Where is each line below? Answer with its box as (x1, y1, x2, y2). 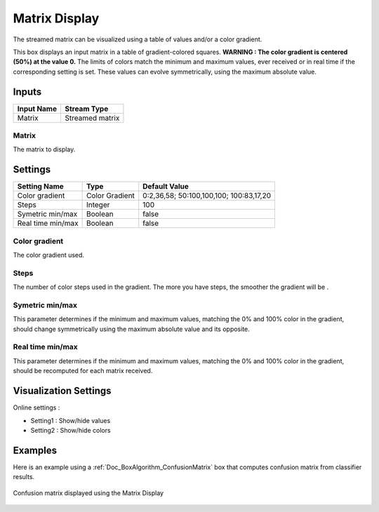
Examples (13, 444, 58, 456)
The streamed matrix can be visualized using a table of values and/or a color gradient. (13, 35, 262, 43)
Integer (86, 200, 110, 210)
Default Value (142, 182, 189, 191)
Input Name (17, 104, 58, 114)
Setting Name (17, 182, 65, 191)
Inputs (13, 86, 42, 97)
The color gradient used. (13, 251, 84, 260)
